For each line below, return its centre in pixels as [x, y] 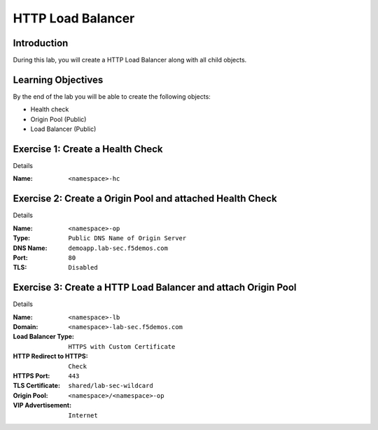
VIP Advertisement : [42, 405]
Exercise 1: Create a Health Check [88, 149]
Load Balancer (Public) [63, 129]
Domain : [26, 326]
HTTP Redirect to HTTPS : [50, 356]
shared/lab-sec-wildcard [111, 386]
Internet [83, 415]
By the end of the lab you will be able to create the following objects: [112, 96]
